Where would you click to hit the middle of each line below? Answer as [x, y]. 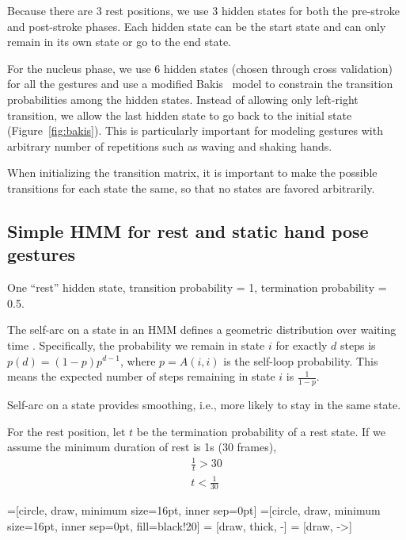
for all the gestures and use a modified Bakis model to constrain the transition [200, 84]
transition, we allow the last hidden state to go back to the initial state [180, 115]
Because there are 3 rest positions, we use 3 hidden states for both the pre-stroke [204, 10]
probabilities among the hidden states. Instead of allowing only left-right [183, 99]
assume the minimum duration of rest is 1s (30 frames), [142, 447]
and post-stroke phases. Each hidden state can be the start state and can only [197, 26]
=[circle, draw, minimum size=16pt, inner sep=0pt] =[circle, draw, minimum [194, 510]
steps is [358, 345]
